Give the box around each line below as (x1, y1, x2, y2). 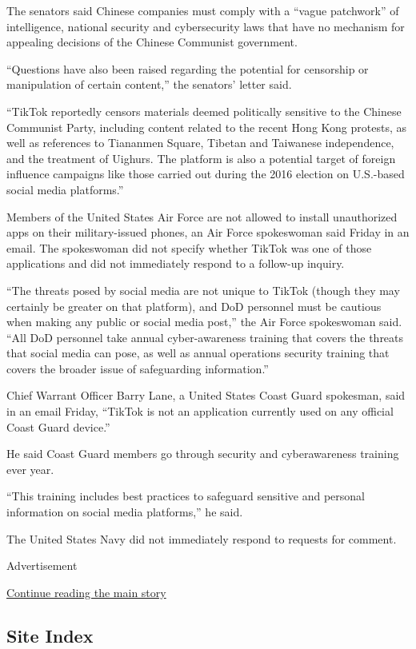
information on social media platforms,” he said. (6, 504, 243, 520)
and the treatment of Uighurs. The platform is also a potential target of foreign (6, 149, 396, 166)
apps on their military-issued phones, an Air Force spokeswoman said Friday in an (6, 224, 410, 241)
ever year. (6, 460, 54, 477)
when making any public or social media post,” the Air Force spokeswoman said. (6, 313, 402, 330)
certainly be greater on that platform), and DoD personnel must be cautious (6, 297, 382, 314)
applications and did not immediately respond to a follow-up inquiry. (6, 255, 345, 272)
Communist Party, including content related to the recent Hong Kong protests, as (6, 118, 406, 135)
